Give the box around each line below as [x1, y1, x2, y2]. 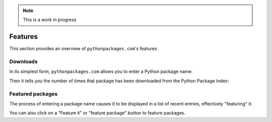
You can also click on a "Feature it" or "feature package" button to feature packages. [9, 110, 186, 116]
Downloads [9, 58, 38, 65]
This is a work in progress [23, 17, 77, 23]
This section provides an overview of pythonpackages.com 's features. [9, 46, 159, 52]
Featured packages [9, 90, 58, 97]
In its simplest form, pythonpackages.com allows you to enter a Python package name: [9, 68, 193, 75]
